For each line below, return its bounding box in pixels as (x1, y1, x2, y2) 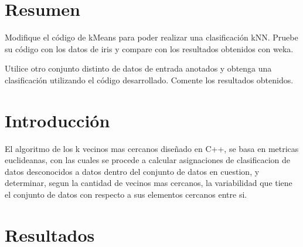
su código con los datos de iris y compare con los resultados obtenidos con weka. (5, 42, 294, 55)
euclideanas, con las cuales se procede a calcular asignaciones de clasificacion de (5, 154, 291, 166)
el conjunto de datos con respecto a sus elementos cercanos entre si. (5, 188, 247, 200)
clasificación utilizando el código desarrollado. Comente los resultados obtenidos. (5, 73, 294, 86)
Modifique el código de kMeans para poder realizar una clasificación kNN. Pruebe (5, 31, 298, 43)
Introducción (5, 108, 110, 132)
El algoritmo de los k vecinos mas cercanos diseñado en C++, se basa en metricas (5, 142, 299, 154)
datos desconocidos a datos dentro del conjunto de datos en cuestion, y (5, 165, 260, 177)
